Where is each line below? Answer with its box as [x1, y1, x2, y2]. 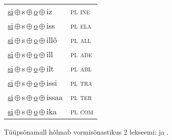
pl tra [70, 77, 92, 88]
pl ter [70, 91, 92, 103]
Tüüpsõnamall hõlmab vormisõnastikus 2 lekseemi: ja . [4, 127, 169, 137]
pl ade [70, 48, 92, 60]
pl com [70, 105, 93, 117]
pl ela [70, 20, 91, 31]
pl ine [70, 5, 90, 17]
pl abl [70, 63, 92, 74]
